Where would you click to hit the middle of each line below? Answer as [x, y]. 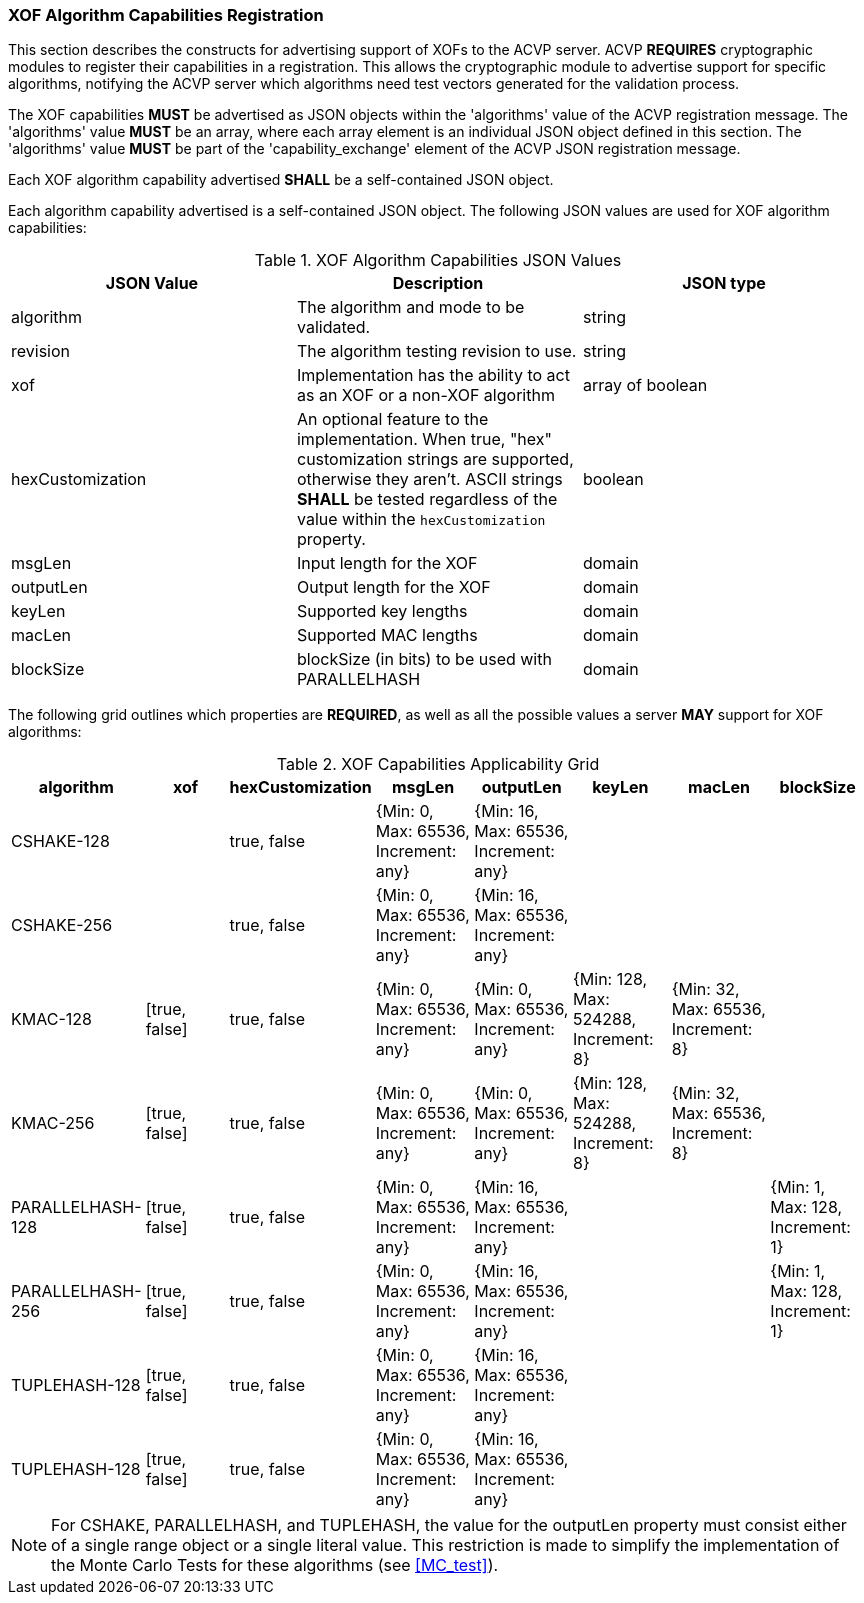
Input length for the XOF [387, 563]
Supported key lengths [382, 611]
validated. [333, 327]
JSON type [724, 283]
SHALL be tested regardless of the [427, 499]
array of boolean [645, 385]
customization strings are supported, [435, 459]
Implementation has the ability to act [433, 375]
